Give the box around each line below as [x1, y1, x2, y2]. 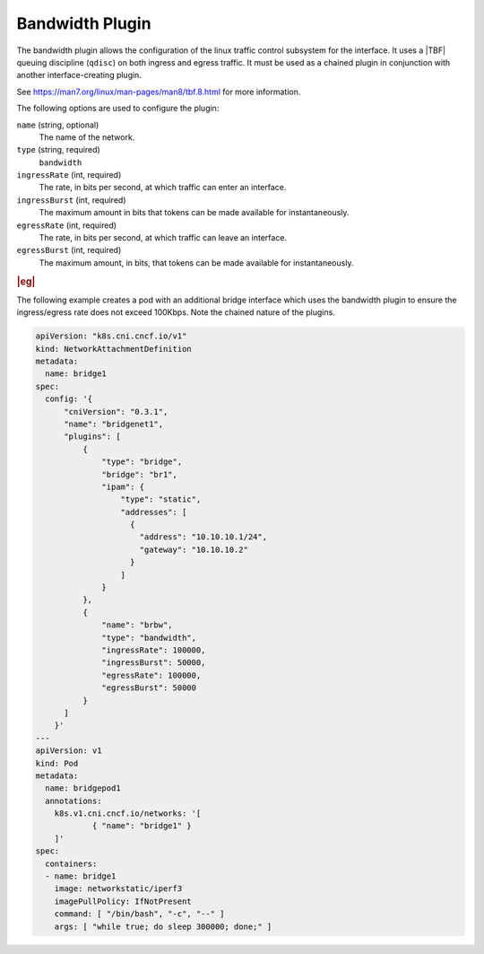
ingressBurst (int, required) [16, 194, 126, 206]
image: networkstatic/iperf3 [54, 884, 183, 894]
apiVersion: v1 [35, 746, 102, 756]
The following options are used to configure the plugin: [16, 103, 220, 114]
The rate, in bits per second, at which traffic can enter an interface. [39, 182, 287, 193]
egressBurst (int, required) [16, 245, 122, 256]
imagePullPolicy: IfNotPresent [54, 896, 192, 906]
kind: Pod [35, 758, 79, 768]
